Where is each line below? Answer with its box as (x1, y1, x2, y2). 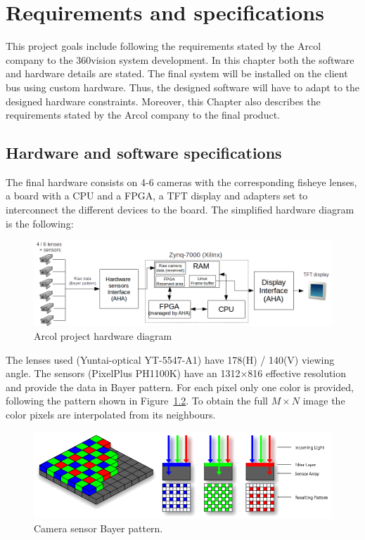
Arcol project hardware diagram (34, 328, 172, 343)
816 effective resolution (248, 366, 347, 381)
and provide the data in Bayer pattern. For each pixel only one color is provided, (6, 379, 354, 394)
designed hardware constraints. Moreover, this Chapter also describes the (6, 93, 321, 108)
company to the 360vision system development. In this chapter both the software (6, 52, 354, 67)
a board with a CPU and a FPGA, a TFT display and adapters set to (6, 188, 308, 203)
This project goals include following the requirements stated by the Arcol (6, 39, 321, 53)
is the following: (6, 216, 74, 230)
